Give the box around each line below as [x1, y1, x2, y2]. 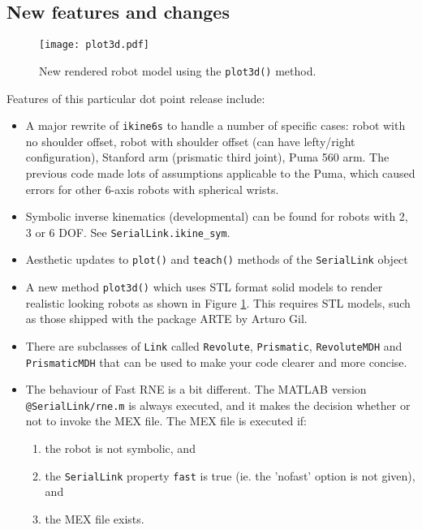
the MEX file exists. [45, 510, 144, 527]
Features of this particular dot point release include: [6, 89, 265, 106]
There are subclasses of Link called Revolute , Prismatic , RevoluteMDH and [25, 337, 403, 354]
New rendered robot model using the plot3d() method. [39, 62, 316, 79]
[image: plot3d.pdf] [39, 39, 150, 51]
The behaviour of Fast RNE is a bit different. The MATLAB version [25, 381, 367, 398]
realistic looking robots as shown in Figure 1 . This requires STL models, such [25, 294, 411, 311]
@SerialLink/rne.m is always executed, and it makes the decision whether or [25, 396, 411, 413]
